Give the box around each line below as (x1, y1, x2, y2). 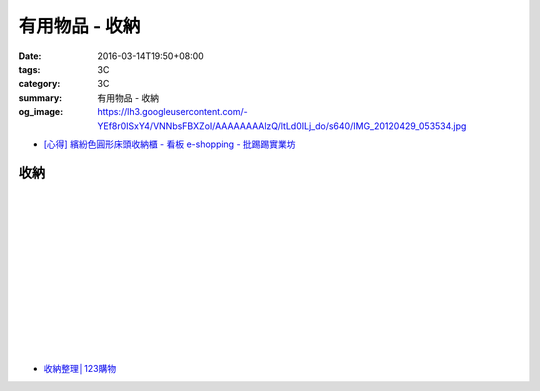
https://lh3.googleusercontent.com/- (97, 106, 249, 118)
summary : (18, 91, 63, 104)
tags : (18, 63, 41, 75)
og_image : (18, 106, 64, 118)
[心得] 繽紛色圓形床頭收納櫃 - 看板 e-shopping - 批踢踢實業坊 (43, 138, 296, 150)
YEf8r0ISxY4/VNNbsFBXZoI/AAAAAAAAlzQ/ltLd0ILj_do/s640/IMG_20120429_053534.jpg (97, 120, 467, 132)
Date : (18, 50, 42, 62)
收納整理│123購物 (43, 363, 117, 375)
